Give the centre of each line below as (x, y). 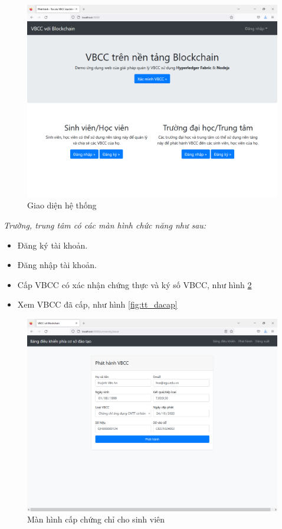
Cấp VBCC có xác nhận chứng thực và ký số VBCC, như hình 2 (135, 284)
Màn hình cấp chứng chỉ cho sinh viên (96, 519)
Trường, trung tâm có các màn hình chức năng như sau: (105, 225)
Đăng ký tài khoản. (53, 245)
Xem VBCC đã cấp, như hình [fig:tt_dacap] (97, 304)
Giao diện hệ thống (62, 205)
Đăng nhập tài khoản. (57, 265)
